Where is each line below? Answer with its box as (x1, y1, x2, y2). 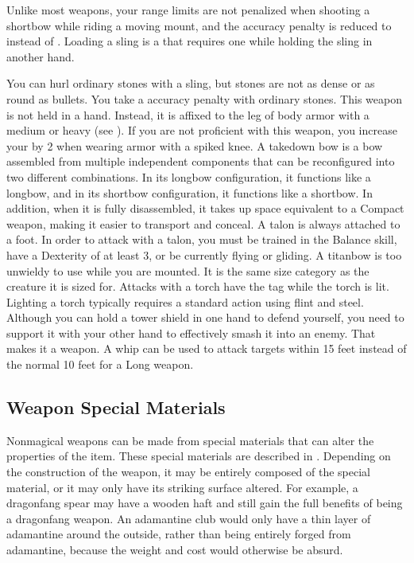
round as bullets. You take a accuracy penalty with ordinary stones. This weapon (6, 90, 402, 107)
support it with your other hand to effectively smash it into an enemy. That (6, 324, 376, 341)
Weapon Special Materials (6, 395, 226, 420)
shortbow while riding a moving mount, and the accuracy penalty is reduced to (6, 17, 392, 33)
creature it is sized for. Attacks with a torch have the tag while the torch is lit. (6, 278, 389, 295)
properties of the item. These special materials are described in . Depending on (6, 448, 391, 464)
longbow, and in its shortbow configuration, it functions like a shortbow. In (6, 184, 373, 201)
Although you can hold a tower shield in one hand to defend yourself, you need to (6, 309, 404, 326)
